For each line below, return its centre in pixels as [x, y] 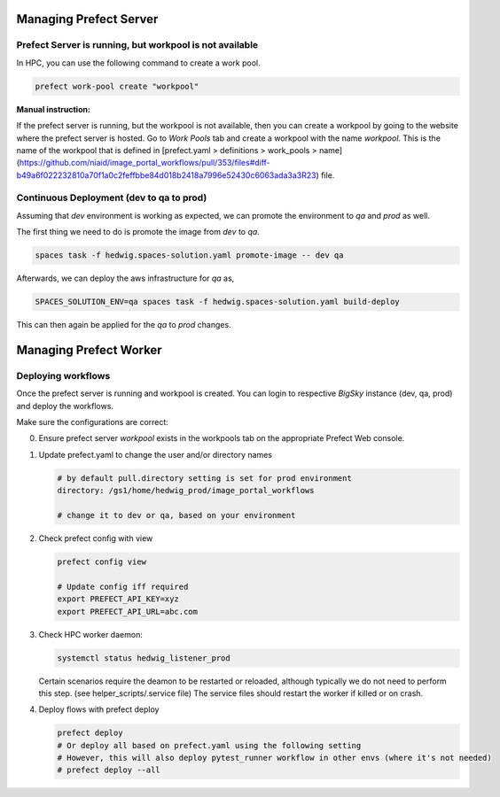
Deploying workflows [63, 375]
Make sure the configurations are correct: [92, 422]
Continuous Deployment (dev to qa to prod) [112, 197]
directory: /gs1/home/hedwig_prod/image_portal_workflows [186, 491]
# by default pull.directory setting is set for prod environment [204, 478]
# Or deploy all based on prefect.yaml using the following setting [209, 745]
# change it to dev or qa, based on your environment [176, 515]
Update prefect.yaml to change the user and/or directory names [155, 454]
